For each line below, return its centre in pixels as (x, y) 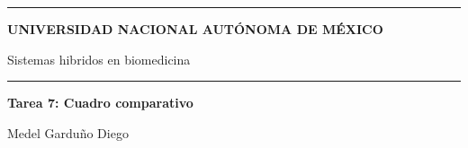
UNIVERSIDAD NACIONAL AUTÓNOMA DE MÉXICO (195, 29)
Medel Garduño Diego (68, 132)
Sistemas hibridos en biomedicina (99, 59)
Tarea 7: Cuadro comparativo (100, 103)
